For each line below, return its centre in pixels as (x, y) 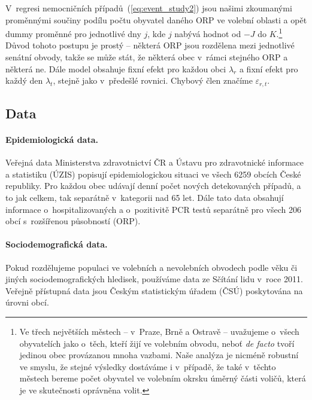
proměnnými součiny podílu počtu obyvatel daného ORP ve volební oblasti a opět (156, 19)
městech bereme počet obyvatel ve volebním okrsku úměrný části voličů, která (163, 378)
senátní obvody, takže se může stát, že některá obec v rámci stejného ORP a (147, 57)
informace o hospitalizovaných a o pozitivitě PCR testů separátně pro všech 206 (153, 209)
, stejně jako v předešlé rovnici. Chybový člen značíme (153, 80)
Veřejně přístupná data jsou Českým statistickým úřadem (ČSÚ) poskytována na (154, 290)
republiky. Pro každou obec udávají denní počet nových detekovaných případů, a (153, 186)
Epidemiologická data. (52, 140)
